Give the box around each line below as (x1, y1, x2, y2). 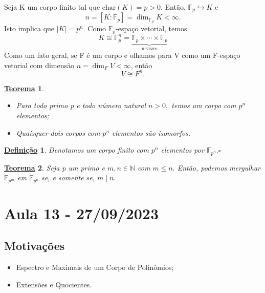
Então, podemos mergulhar (177, 162, 260, 173)
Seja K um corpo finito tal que (4, 2, 100, 12)
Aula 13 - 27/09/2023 (4, 202, 159, 223)
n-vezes (141, 46, 158, 51)
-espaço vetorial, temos (116, 23, 187, 34)
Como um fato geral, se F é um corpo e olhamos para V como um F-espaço (4, 50, 240, 60)
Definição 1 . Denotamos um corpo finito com (4, 144, 149, 155)
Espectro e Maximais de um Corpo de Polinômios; (16, 262, 174, 273)
